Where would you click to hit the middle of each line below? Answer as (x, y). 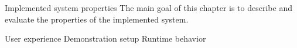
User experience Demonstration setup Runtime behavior (105, 38)
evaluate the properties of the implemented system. (97, 19)
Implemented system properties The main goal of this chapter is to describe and (148, 8)
